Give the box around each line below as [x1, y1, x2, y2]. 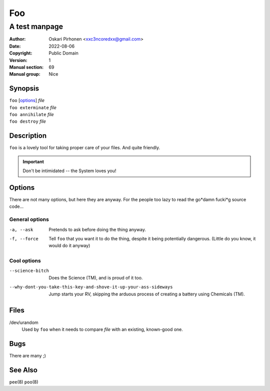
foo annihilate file [9, 112, 54, 118]
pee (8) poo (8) [9, 378, 38, 385]
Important [22, 158, 44, 165]
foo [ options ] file [9, 98, 45, 104]
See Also [9, 365, 37, 374]
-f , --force [9, 236, 38, 241]
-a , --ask [9, 227, 33, 232]
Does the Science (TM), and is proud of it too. [48, 274, 143, 280]
